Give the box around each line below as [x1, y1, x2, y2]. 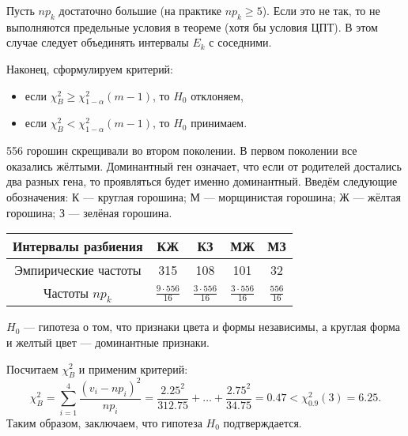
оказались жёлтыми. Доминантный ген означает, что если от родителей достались [6, 157, 402, 174]
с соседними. [209, 34, 272, 51]
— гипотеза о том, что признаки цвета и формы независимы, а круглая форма [23, 318, 400, 335]
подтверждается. [223, 414, 302, 430]
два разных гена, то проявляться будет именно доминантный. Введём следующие [6, 173, 398, 190]
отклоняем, [191, 87, 244, 103]
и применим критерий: [78, 360, 188, 377]
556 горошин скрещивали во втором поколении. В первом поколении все [6, 142, 357, 159]
